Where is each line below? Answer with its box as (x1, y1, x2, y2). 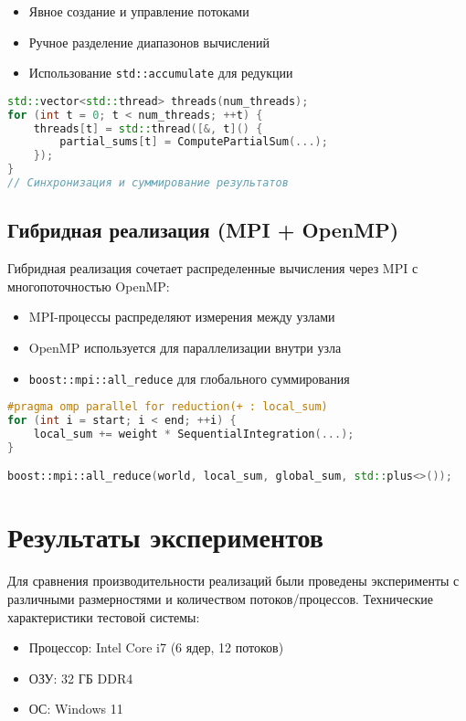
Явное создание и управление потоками (28, 2, 249, 20)
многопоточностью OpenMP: (7, 276, 170, 295)
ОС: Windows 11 (28, 699, 123, 718)
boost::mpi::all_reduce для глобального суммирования (28, 368, 350, 387)
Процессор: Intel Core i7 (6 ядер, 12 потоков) (28, 638, 284, 657)
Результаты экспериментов (7, 518, 323, 556)
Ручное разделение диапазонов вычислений (28, 32, 270, 51)
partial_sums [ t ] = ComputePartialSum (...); (59, 135, 328, 149)
